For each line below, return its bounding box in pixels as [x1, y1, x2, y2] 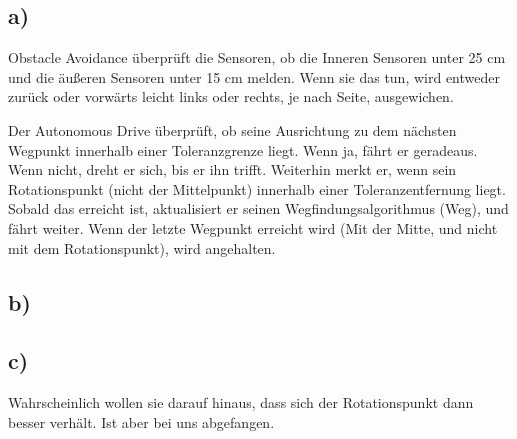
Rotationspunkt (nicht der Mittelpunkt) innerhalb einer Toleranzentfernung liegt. [8, 178, 506, 199]
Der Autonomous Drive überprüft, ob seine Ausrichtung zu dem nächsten [8, 119, 457, 140]
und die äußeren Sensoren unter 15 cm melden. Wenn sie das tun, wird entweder [8, 66, 500, 87]
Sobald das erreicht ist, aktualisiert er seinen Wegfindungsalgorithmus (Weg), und [8, 198, 509, 219]
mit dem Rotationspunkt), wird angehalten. [8, 237, 276, 258]
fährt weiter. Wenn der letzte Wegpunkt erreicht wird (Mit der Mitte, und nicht [8, 217, 498, 238]
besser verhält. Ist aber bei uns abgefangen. [8, 411, 275, 432]
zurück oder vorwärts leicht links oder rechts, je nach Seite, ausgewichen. [8, 86, 454, 107]
